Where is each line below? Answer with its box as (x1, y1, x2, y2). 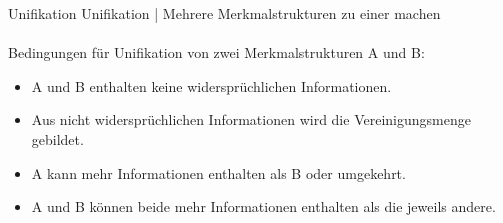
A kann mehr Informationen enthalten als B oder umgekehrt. (31, 162, 406, 183)
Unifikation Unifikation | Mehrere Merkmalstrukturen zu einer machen (8, 3, 441, 23)
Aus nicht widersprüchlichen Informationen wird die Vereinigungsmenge (31, 109, 471, 130)
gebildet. (31, 128, 84, 149)
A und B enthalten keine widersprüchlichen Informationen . (31, 75, 392, 96)
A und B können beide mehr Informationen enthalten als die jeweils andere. (31, 196, 496, 217)
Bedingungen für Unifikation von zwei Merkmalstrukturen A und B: (8, 42, 425, 63)
